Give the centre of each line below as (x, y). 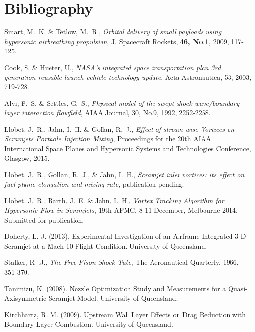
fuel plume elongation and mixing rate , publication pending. (94, 184)
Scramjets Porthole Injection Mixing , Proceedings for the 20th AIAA (108, 139)
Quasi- (238, 288)
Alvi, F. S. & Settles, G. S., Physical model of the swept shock (98, 103)
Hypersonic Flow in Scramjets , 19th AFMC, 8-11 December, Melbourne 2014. (121, 210)
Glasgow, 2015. (27, 158)
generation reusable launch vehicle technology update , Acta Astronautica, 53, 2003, (128, 77)
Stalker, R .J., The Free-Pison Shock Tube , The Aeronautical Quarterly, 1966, (122, 262)
